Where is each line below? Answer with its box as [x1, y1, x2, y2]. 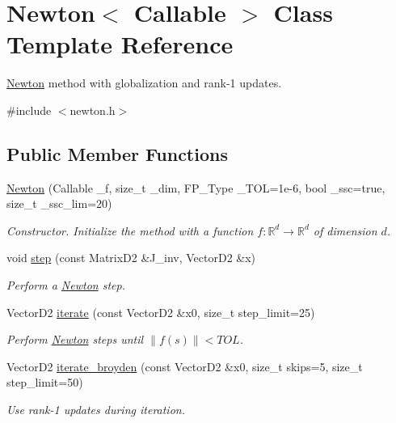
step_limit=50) [6, 374, 83, 391]
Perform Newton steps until [6, 331, 144, 348]
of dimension [313, 222, 377, 239]
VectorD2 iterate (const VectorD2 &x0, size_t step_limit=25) [6, 303, 315, 320]
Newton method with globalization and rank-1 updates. [6, 74, 282, 91]
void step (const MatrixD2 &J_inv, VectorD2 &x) [6, 249, 256, 266]
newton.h [70, 101, 116, 118]
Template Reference [6, 27, 234, 61]
